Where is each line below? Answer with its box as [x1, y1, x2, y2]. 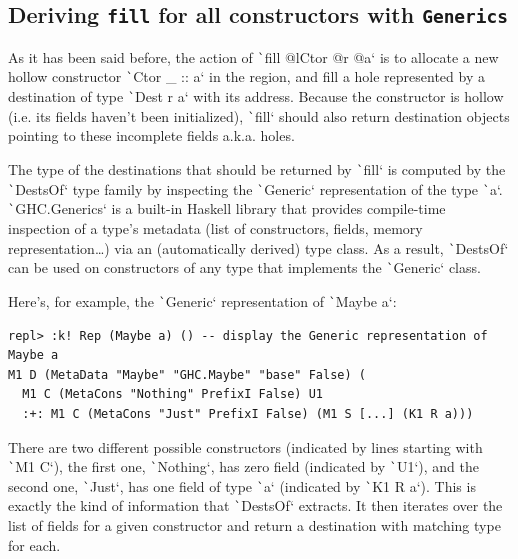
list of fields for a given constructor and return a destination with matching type [8, 515, 501, 536]
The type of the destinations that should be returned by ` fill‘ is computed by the [8, 159, 506, 179]
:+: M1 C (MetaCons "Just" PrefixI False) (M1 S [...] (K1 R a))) [22, 406, 474, 421]
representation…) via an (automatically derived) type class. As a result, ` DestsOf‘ [8, 237, 509, 258]
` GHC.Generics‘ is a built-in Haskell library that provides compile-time [8, 198, 446, 219]
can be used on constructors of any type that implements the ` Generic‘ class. [8, 257, 481, 278]
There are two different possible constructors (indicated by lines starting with [8, 436, 483, 457]
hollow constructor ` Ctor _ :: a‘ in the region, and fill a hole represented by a [8, 66, 485, 87]
